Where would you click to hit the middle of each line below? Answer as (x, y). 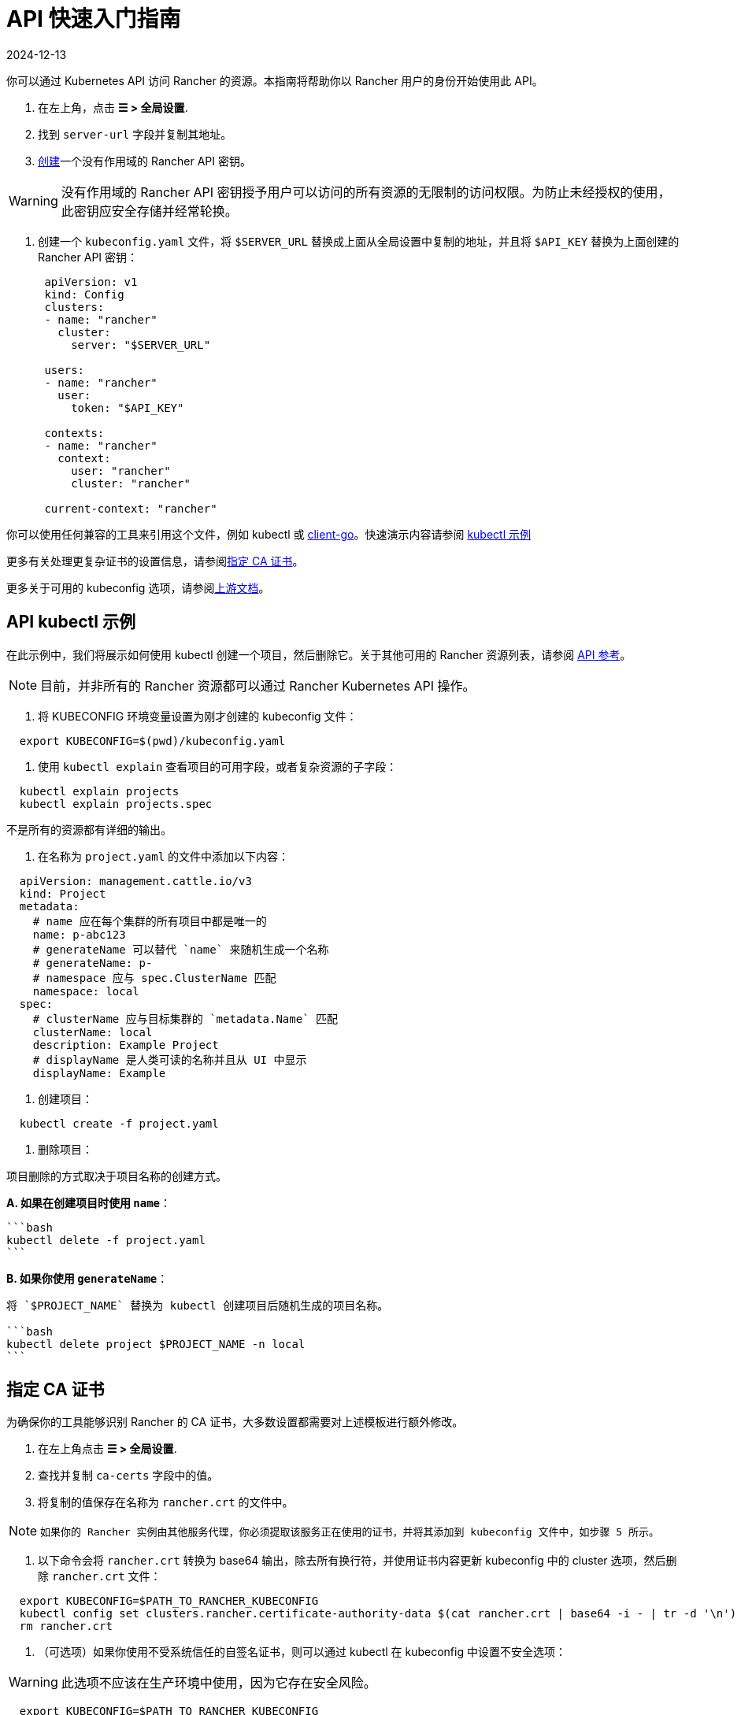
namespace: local (86, 991)
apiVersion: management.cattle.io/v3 (135, 881)
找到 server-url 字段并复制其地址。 (135, 134)
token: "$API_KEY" (128, 407)
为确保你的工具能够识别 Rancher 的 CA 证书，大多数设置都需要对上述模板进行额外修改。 (235, 1422)
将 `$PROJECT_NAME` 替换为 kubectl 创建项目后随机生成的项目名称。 (198, 1305)
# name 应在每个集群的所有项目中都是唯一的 (150, 921)
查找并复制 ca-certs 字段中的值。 (128, 1476)
